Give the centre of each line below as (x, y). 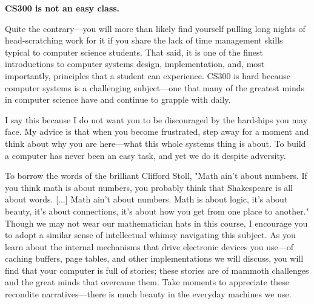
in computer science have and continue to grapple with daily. (118, 99)
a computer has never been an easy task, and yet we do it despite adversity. (145, 155)
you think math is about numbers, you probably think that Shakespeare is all (149, 187)
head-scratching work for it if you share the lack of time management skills (144, 40)
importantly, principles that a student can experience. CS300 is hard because (148, 75)
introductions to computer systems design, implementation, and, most (135, 64)
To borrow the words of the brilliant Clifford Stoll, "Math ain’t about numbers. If (156, 176)
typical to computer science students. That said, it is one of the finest (134, 52)
